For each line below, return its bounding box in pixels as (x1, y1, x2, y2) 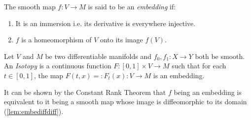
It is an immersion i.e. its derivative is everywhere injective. (15, 18, 196, 28)
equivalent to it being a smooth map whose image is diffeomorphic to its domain (4, 96, 247, 107)
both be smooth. (195, 51, 245, 61)
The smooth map (4, 1, 56, 11)
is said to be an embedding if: (88, 1, 176, 11)
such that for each (172, 60, 226, 71)
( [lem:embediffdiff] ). (4, 106, 64, 116)
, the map (34, 70, 64, 80)
